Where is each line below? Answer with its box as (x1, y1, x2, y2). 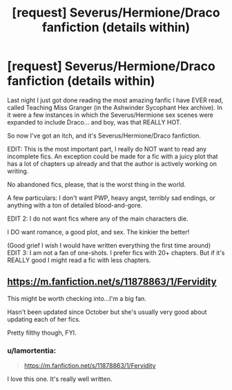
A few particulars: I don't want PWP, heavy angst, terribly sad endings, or (7, 194, 216, 202)
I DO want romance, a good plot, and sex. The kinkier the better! (7, 228, 190, 236)
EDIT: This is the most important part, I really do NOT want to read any (7, 145, 207, 153)
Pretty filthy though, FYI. (7, 328, 77, 337)
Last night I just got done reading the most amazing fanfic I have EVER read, (7, 95, 224, 104)
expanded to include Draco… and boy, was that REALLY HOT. (7, 118, 182, 126)
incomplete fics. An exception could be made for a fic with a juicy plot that (7, 152, 219, 160)
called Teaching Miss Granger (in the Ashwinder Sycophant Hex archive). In (7, 103, 223, 111)
